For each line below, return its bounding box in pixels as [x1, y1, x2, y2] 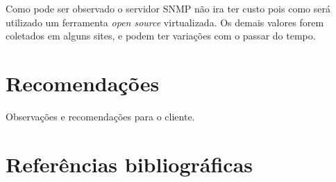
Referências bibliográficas [6, 149, 253, 178]
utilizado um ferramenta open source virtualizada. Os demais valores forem [6, 15, 324, 29]
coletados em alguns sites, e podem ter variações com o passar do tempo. [6, 28, 316, 43]
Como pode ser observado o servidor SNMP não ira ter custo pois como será [6, 1, 330, 15]
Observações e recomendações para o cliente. [6, 109, 195, 123]
